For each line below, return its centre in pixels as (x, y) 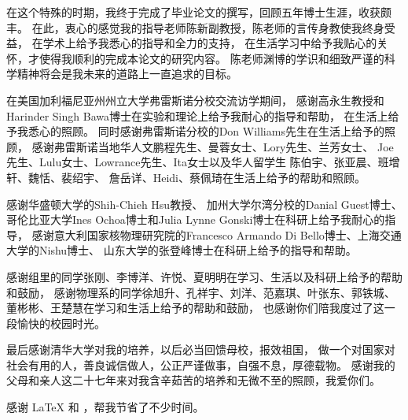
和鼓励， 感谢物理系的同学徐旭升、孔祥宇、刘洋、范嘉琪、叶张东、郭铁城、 (201, 292)
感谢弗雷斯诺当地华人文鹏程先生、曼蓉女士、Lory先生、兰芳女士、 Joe (213, 146)
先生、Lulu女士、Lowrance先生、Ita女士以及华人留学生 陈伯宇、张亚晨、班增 (203, 162)
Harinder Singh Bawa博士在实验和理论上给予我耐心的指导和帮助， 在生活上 (197, 115)
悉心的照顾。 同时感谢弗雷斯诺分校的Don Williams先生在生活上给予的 (206, 131)
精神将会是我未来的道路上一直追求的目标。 (127, 74)
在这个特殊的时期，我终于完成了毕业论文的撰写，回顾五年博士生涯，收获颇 (199, 12)
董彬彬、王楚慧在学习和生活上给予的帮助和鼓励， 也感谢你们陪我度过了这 (195, 308)
